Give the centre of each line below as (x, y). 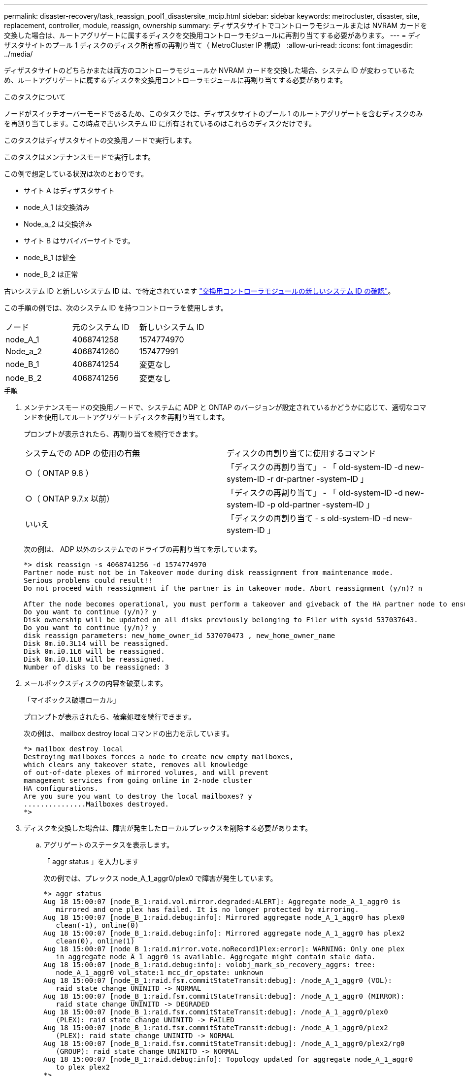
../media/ (18, 54)
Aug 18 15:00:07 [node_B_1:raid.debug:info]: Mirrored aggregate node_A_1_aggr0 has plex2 (224, 933)
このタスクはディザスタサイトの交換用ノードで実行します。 (100, 140)
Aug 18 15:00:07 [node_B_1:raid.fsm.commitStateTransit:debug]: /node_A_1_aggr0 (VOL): (218, 980)
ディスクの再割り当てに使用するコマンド (301, 453)
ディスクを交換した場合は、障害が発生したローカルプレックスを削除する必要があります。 (168, 828)
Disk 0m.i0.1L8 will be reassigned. (94, 659)
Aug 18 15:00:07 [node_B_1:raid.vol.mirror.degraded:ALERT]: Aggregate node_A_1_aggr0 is (222, 902)
